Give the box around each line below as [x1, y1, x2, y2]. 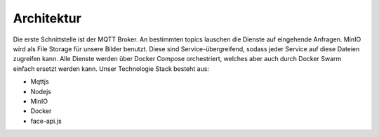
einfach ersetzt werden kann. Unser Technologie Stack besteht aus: [13, 64, 210, 73]
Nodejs [30, 87, 52, 96]
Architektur [13, 11, 82, 26]
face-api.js [30, 117, 62, 125]
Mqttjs [30, 77, 49, 86]
